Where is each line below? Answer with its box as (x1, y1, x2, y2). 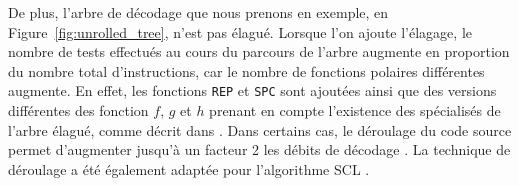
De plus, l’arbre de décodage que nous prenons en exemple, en (8, 2, 389, 22)
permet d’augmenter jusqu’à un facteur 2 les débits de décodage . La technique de (8, 139, 511, 160)
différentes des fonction (8, 100, 149, 121)
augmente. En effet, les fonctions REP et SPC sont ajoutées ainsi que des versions (8, 80, 497, 101)
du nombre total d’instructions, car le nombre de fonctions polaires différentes (8, 60, 485, 81)
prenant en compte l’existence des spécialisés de (209, 100, 501, 121)
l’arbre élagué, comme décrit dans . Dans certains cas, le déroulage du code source (8, 119, 512, 140)
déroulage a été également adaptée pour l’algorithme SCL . (8, 158, 370, 179)
